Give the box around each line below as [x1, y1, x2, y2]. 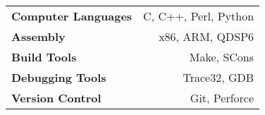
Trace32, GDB [183, 69, 254, 85]
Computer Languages [11, 8, 132, 24]
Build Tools [11, 49, 77, 65]
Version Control [11, 90, 101, 106]
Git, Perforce [190, 90, 254, 106]
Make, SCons [189, 49, 254, 65]
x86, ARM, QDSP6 [159, 28, 254, 44]
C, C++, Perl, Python [143, 8, 254, 24]
